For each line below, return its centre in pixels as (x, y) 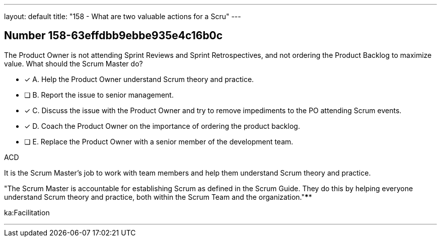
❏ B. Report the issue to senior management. (99, 95)
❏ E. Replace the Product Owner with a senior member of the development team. (159, 141)
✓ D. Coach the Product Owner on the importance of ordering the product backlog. (162, 126)
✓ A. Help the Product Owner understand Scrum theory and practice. (139, 79)
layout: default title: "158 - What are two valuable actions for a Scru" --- (123, 16)
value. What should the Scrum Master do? (73, 63)
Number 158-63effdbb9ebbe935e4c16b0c (114, 36)
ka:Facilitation (27, 212)
